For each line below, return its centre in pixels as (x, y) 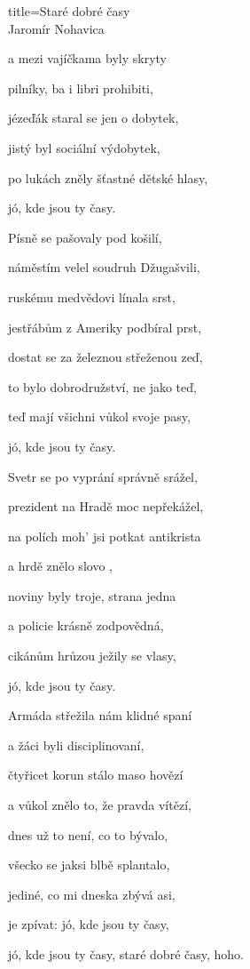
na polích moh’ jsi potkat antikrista (105, 536)
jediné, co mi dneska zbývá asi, (92, 894)
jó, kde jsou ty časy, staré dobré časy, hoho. (126, 954)
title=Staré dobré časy (69, 11)
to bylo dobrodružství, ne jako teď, (102, 386)
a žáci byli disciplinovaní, (76, 745)
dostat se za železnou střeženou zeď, (105, 357)
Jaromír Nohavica (56, 28)
